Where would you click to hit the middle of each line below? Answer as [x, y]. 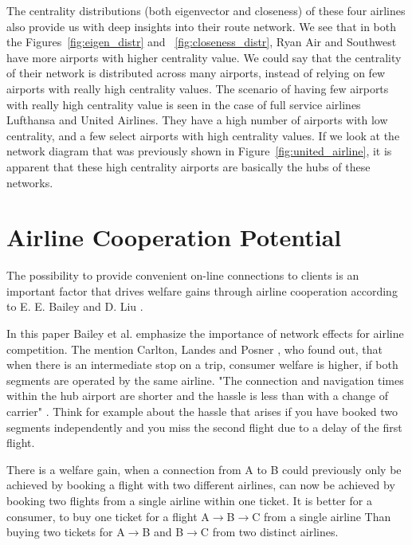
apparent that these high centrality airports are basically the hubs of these [188, 166]
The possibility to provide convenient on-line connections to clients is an [183, 275]
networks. [30, 182]
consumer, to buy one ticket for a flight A [108, 516]
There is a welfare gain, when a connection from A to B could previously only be [204, 469]
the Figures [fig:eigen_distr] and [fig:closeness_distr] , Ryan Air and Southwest [202, 42]
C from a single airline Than [322, 516]
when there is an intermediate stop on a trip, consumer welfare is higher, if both [202, 365]
